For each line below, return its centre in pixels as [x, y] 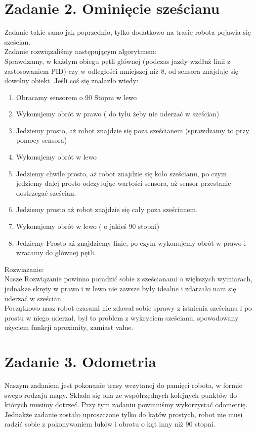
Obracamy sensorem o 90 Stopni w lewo [76, 97]
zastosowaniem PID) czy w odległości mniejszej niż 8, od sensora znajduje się [122, 71]
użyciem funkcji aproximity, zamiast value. [69, 327]
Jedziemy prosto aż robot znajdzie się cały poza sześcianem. [107, 209]
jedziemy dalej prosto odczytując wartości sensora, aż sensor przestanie [124, 183]
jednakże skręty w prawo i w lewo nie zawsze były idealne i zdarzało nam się [120, 288]
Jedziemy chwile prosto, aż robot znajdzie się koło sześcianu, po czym [121, 173]
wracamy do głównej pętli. [56, 252]
